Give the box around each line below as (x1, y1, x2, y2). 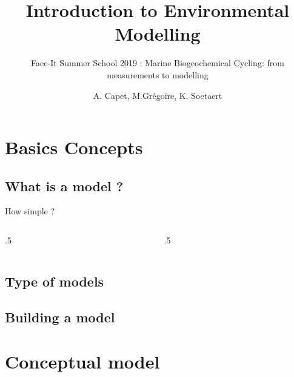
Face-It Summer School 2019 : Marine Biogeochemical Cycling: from (31, 56, 284, 69)
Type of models (5, 272, 104, 291)
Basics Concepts (5, 135, 143, 160)
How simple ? (5, 205, 55, 217)
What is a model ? (5, 176, 124, 195)
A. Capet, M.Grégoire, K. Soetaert (93, 89, 222, 101)
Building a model (5, 307, 115, 326)
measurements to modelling (107, 68, 209, 81)
